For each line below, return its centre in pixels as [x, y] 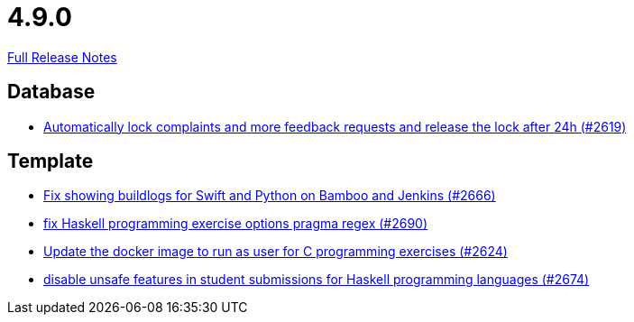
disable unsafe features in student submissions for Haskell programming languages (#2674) [317, 280]
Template [51, 161]
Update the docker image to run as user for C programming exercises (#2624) [276, 252]
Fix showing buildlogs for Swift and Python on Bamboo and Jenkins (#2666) [270, 196]
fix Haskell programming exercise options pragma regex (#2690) [236, 224]
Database [51, 92]
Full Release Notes [62, 57]
